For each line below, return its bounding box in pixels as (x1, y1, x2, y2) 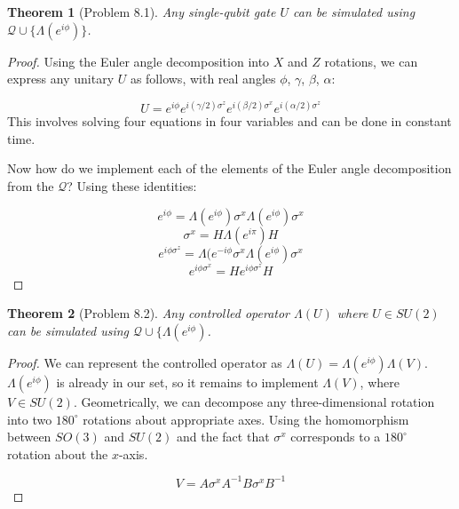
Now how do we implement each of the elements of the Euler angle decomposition (7, 159, 452, 178)
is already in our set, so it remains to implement (56, 372, 319, 391)
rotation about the (7, 444, 108, 463)
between (7, 427, 51, 446)
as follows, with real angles (130, 69, 276, 88)
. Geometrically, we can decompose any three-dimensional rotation (73, 392, 435, 410)
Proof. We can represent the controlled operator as (7, 353, 282, 371)
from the (7, 177, 54, 195)
